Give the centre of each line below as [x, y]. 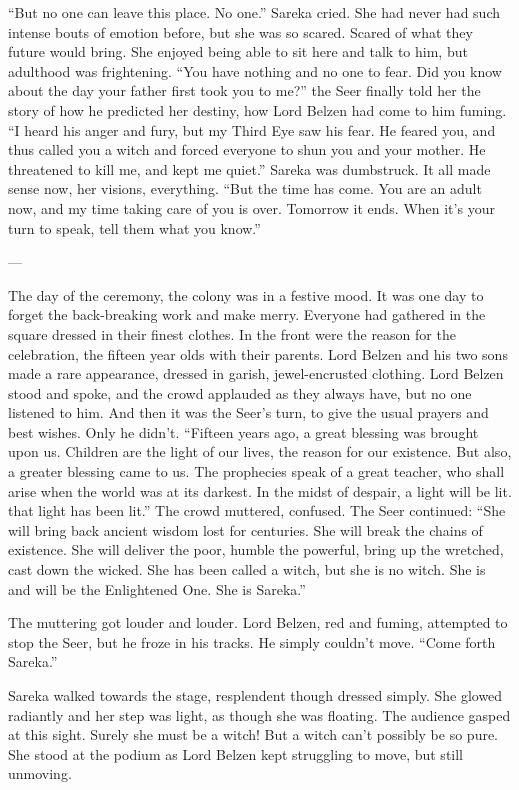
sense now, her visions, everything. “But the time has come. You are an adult [245, 188]
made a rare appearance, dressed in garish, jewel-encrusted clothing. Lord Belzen [256, 373]
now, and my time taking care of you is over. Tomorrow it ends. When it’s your [251, 207]
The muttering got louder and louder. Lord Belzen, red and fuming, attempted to [258, 622]
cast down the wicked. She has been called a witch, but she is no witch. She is [247, 569]
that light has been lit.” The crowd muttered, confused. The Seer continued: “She [257, 510]
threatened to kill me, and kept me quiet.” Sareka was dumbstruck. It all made [249, 168]
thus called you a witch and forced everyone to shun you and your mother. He [247, 149]
